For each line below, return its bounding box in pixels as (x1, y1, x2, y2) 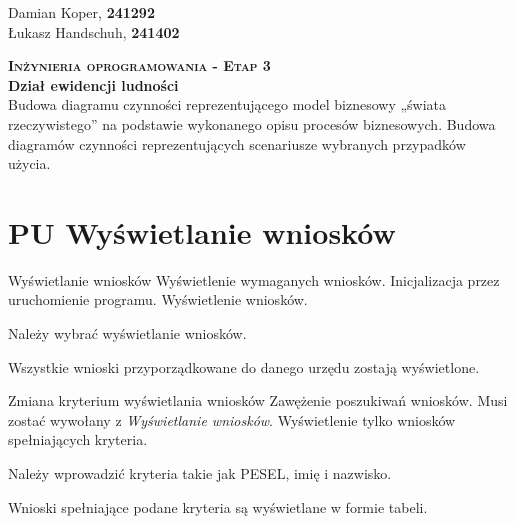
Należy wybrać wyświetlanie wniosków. (8, 323, 247, 344)
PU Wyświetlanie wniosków (8, 211, 396, 252)
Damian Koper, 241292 (8, 2, 155, 22)
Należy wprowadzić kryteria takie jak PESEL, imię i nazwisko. (8, 463, 392, 484)
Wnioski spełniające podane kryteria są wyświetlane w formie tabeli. (8, 496, 428, 517)
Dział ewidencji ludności (8, 74, 179, 95)
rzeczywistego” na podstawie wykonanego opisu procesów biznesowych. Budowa (8, 113, 496, 134)
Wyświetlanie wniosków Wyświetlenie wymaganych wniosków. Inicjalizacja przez (8, 269, 500, 290)
